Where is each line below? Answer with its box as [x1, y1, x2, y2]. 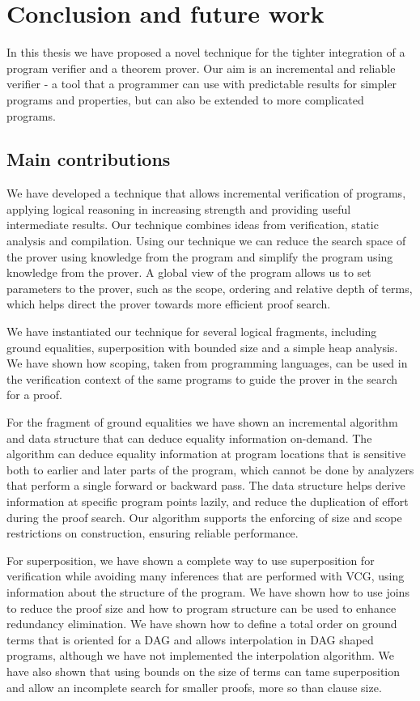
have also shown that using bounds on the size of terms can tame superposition [6, 662, 401, 679]
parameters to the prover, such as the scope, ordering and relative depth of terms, [6, 279, 413, 296]
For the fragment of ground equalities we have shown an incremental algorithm [6, 414, 398, 431]
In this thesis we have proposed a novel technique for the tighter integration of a [6, 44, 405, 61]
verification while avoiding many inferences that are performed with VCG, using [6, 567, 405, 584]
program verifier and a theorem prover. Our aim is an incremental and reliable [6, 59, 396, 76]
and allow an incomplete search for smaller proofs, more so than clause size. [6, 678, 382, 695]
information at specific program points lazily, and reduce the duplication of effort [6, 492, 409, 509]
